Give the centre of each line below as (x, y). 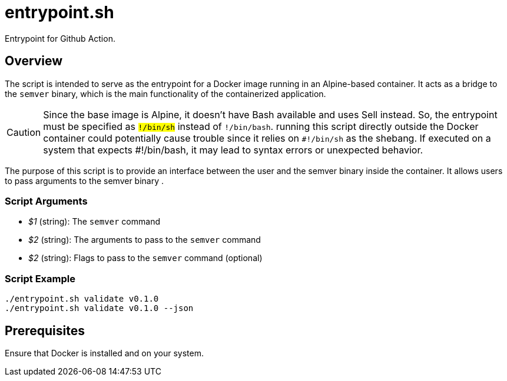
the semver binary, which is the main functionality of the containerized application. (165, 93)
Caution (24, 132)
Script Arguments (46, 201)
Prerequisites (45, 330)
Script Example (40, 278)
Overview (34, 61)
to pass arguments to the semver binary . (84, 181)
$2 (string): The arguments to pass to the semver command (145, 240)
